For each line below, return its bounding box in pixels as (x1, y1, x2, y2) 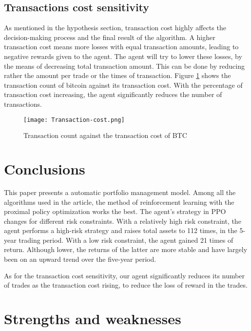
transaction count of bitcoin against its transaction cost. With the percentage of (4, 79, 243, 90)
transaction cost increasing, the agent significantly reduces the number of (4, 89, 222, 99)
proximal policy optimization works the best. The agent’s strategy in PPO (4, 206, 226, 216)
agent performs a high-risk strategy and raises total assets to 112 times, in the (4, 225, 237, 235)
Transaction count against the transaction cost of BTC (23, 130, 187, 140)
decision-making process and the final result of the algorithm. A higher (4, 32, 215, 42)
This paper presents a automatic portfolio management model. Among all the (4, 187, 236, 197)
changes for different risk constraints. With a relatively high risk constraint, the (4, 215, 241, 226)
